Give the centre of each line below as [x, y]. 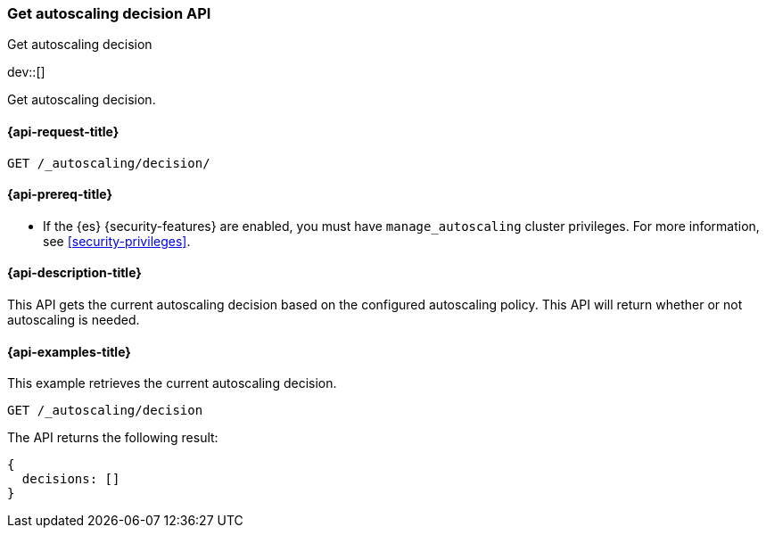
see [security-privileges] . [117, 241]
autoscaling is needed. [74, 320]
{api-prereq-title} [60, 194]
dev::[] [26, 72]
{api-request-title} [63, 131]
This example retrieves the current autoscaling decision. [172, 383]
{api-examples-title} [69, 351]
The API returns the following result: [113, 438]
